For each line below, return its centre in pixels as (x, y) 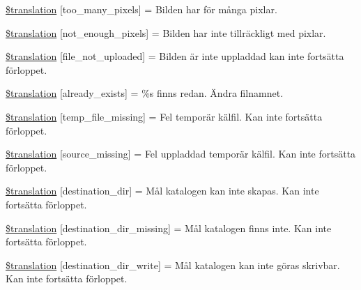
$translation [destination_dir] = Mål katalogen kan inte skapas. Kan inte (162, 191)
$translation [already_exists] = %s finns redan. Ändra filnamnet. (145, 93)
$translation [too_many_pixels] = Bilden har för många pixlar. (141, 9)
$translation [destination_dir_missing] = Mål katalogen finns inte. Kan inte (169, 228)
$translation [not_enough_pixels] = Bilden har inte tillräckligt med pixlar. (166, 32)
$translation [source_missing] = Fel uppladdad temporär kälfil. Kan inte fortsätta (181, 154)
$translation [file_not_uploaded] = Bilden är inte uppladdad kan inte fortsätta (175, 56)
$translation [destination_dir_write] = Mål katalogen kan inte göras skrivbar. (173, 265)
